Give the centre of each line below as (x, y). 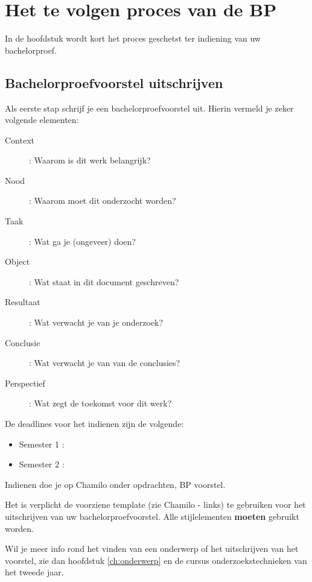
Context (20, 140)
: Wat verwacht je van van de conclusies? (105, 363)
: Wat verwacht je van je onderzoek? (96, 322)
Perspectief (25, 383)
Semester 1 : (42, 444)
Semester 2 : (42, 464)
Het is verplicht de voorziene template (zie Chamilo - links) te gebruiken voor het (155, 505)
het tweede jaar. (34, 572)
